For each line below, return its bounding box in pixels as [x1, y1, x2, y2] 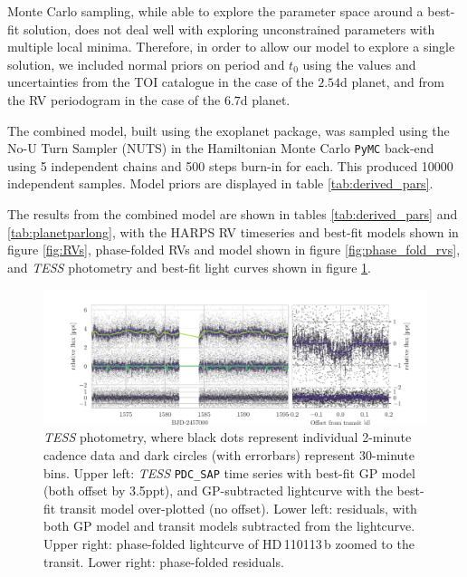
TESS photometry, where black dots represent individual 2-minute [43, 428, 412, 447]
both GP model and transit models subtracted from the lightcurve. [43, 516, 415, 535]
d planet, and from [340, 72, 444, 91]
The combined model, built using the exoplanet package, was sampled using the [7, 120, 450, 139]
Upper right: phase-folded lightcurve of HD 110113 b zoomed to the [43, 534, 415, 553]
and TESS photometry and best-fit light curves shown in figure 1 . [7, 257, 371, 276]
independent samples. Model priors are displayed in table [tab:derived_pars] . [7, 174, 434, 193]
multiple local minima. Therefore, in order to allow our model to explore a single [7, 37, 455, 56]
